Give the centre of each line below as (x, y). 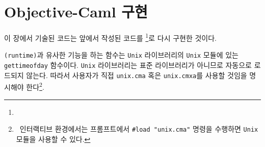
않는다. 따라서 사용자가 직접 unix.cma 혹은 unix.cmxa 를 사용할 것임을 (137, 75)
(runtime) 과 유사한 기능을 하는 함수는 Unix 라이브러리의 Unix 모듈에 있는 (121, 55)
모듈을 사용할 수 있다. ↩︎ (53, 139)
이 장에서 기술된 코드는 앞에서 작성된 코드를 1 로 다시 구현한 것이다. (111, 37)
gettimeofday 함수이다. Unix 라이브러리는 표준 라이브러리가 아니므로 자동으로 (128, 65)
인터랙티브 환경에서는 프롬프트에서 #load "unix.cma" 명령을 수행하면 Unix (139, 129)
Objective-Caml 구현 (76, 11)
